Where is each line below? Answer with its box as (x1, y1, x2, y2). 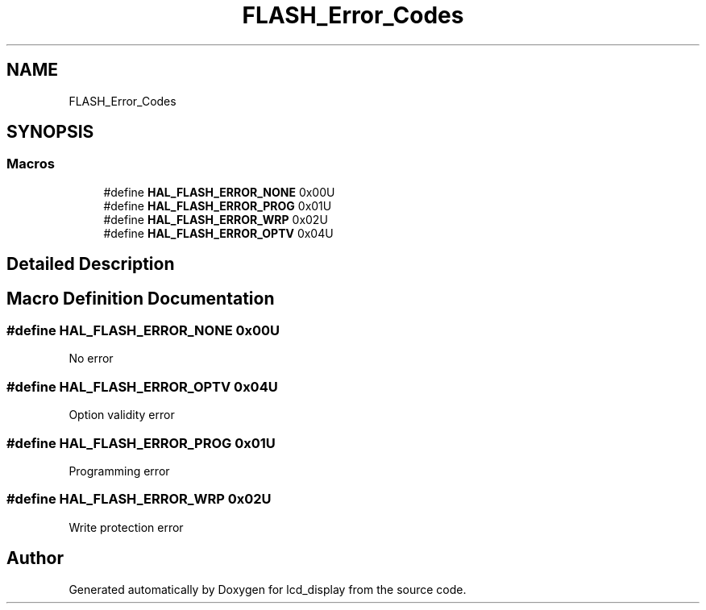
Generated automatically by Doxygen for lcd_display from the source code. (69, 582, 467, 596)
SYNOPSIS (6, 122, 94, 143)
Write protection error (69, 520, 184, 534)
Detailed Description (6, 254, 175, 275)
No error (69, 351, 114, 366)
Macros (6, 156, 55, 172)
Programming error (69, 463, 170, 478)
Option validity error (69, 408, 175, 422)
